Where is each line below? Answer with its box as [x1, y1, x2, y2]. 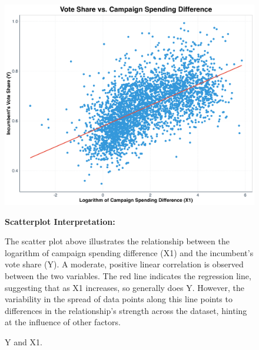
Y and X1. [5, 336, 42, 348]
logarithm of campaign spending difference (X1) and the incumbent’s [5, 246, 254, 259]
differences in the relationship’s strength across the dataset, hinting [5, 304, 247, 316]
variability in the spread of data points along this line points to [5, 293, 233, 305]
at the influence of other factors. [5, 316, 121, 328]
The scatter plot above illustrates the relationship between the [5, 235, 230, 247]
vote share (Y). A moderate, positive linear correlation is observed [5, 258, 244, 270]
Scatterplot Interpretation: [5, 215, 115, 227]
